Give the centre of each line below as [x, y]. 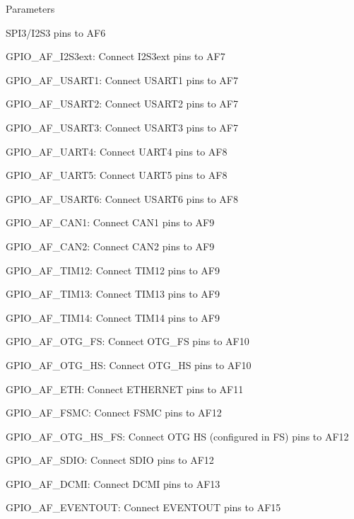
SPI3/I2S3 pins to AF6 [56, 32]
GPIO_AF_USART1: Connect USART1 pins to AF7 [122, 80]
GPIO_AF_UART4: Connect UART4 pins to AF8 [117, 151]
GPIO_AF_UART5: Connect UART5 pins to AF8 [117, 175]
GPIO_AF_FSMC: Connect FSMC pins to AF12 [114, 413]
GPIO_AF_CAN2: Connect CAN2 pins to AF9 [110, 246]
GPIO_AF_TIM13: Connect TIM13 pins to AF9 [113, 294]
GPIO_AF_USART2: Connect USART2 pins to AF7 [122, 104]
